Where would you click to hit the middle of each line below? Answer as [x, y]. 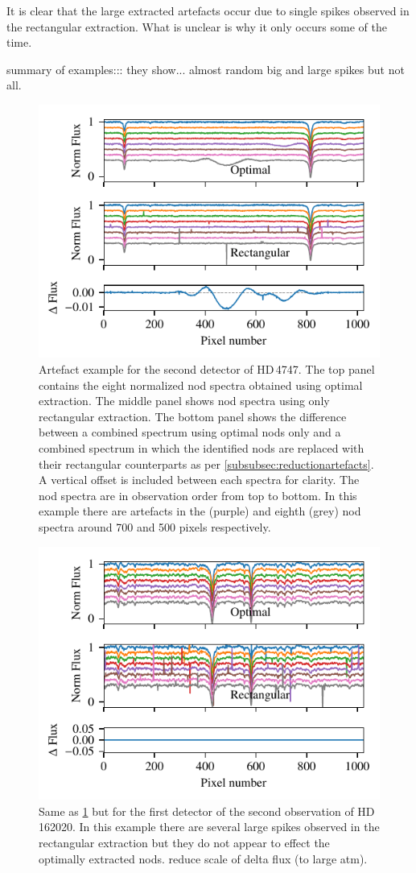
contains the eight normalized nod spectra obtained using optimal [201, 385]
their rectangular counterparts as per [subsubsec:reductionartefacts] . [206, 463]
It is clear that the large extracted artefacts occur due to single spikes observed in [208, 10]
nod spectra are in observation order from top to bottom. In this [198, 495]
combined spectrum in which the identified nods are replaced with [202, 448]
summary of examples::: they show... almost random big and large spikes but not [206, 69]
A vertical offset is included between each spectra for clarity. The [199, 480]
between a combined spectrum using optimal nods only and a [190, 432]
